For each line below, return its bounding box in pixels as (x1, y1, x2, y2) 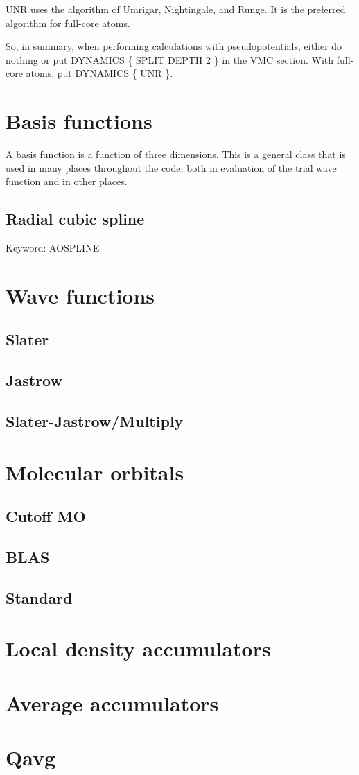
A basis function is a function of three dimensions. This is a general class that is (6, 147, 346, 162)
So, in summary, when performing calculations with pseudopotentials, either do (6, 39, 342, 53)
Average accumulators (6, 688, 219, 717)
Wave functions (6, 281, 155, 309)
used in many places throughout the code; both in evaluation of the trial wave (6, 160, 337, 175)
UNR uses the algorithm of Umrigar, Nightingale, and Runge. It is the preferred (6, 2, 346, 16)
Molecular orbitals (6, 458, 184, 486)
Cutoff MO (6, 505, 86, 527)
